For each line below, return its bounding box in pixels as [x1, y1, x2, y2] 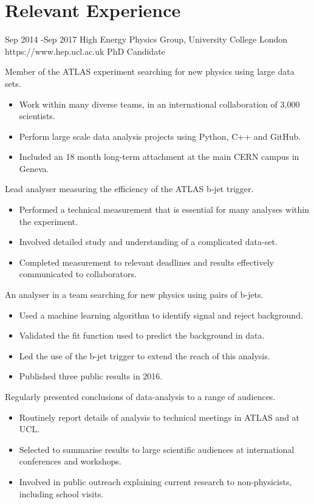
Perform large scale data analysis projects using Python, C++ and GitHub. [19, 129, 301, 142]
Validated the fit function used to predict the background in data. [19, 329, 265, 342]
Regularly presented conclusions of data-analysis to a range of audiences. [5, 390, 276, 402]
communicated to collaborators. [19, 268, 137, 280]
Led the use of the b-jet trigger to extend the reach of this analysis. [19, 349, 270, 362]
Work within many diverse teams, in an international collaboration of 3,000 [19, 97, 300, 110]
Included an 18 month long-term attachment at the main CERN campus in [19, 150, 299, 163]
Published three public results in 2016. [19, 370, 163, 382]
